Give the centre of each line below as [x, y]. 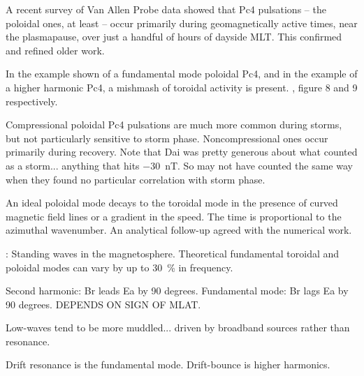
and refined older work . [55, 50]
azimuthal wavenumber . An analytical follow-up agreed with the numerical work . [179, 230]
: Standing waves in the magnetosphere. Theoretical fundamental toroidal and [173, 253]
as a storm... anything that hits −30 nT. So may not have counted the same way [179, 165]
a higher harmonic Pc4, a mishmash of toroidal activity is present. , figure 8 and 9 [182, 87]
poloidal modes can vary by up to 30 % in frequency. [119, 267]
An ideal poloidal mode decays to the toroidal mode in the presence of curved [172, 203]
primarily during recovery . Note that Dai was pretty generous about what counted [182, 152]
